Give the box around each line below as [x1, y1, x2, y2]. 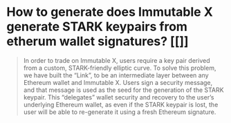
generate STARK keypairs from [6, 19, 188, 35]
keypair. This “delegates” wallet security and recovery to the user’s [23, 93, 214, 101]
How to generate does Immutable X [6, 4, 214, 20]
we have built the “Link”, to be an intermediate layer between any [23, 70, 209, 79]
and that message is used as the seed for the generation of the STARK [23, 86, 224, 94]
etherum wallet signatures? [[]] [6, 34, 189, 49]
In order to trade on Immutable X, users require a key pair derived [23, 56, 210, 64]
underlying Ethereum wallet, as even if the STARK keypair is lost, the [23, 100, 219, 108]
